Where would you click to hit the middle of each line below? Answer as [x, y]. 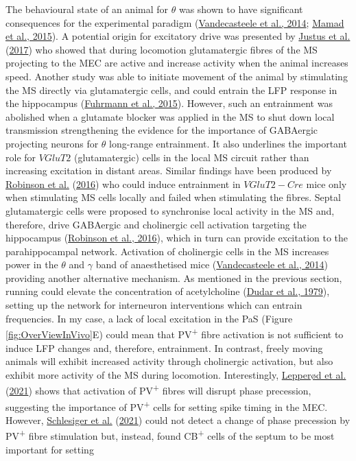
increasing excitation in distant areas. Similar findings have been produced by [169, 170]
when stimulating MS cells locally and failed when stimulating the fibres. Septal [173, 197]
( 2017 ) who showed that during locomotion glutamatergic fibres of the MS [162, 49]
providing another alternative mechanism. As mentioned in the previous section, [174, 277]
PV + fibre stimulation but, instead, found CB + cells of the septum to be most [170, 435]
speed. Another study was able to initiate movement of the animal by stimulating [177, 76]
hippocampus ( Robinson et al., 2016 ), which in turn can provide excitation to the [177, 238]
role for [21, 157]
